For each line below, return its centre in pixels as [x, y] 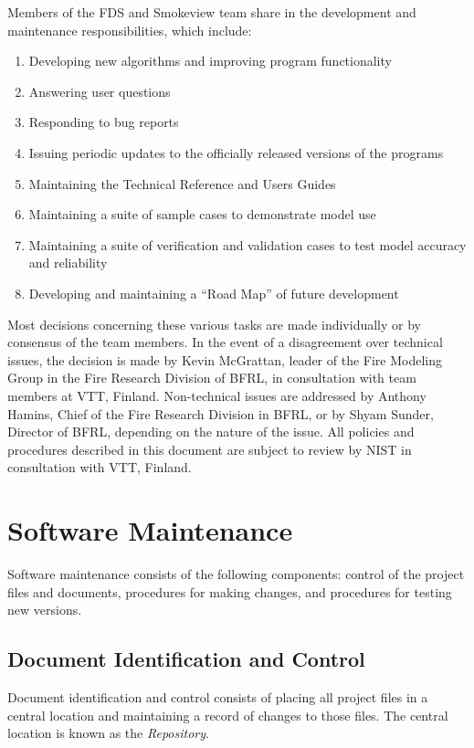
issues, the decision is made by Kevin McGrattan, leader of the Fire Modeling [225, 359]
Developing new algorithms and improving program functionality [210, 61]
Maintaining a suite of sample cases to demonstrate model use [202, 214]
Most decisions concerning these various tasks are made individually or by [214, 324]
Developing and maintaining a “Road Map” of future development [214, 293]
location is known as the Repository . [108, 733]
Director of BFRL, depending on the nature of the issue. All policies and [211, 432]
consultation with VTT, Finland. [100, 467]
